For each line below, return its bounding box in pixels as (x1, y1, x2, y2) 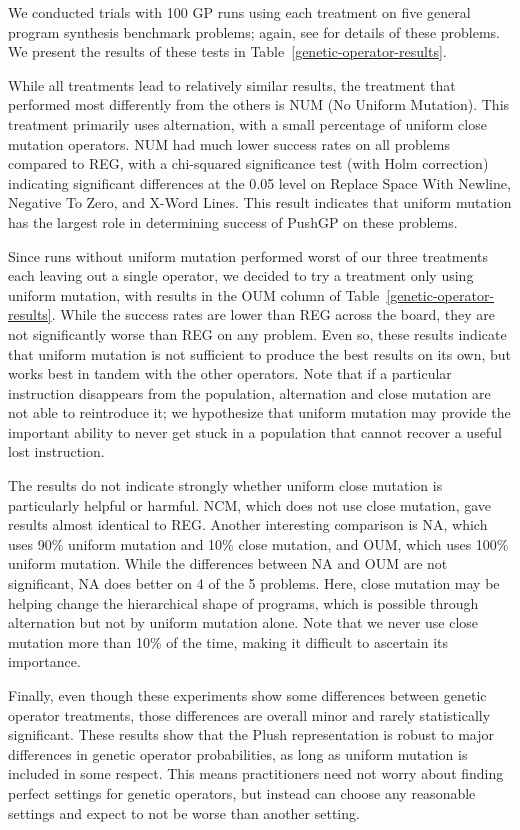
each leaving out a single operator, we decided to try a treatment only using (8, 265, 474, 286)
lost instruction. (8, 441, 105, 462)
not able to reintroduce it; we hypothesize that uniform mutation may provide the (8, 402, 511, 423)
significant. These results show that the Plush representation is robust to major (8, 724, 495, 745)
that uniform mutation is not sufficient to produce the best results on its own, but (8, 343, 512, 364)
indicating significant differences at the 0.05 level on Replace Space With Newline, (8, 172, 511, 193)
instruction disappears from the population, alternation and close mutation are (8, 382, 491, 403)
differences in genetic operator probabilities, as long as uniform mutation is (8, 743, 468, 764)
